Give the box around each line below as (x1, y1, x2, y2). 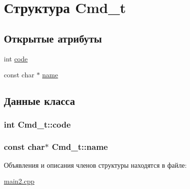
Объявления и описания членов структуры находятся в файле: (4, 160, 187, 170)
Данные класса (4, 93, 75, 108)
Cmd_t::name (51, 141, 108, 153)
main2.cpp (4, 176, 35, 186)
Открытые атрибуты (4, 30, 102, 45)
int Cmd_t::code (4, 118, 71, 131)
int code (4, 53, 28, 63)
